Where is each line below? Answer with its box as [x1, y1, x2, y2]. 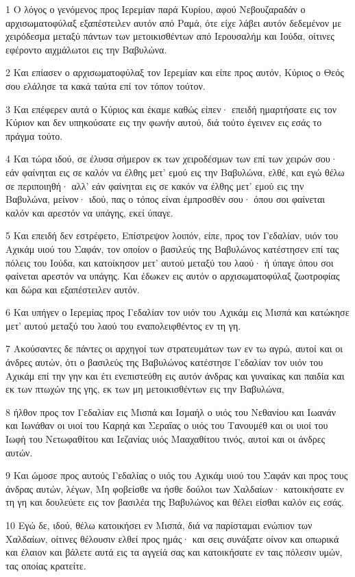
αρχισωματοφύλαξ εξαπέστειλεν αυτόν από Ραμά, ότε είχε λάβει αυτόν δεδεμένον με [5, 15, 342, 29]
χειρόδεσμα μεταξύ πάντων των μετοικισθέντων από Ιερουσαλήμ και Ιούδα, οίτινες [5, 29, 334, 43]
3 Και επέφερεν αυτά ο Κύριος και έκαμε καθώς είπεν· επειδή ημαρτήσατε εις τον [5, 101, 337, 116]
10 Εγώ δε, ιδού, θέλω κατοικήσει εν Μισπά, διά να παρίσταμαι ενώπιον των [5, 518, 313, 532]
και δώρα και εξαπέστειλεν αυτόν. [5, 282, 140, 296]
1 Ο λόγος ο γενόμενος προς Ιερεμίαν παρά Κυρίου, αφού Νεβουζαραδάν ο [5, 2, 306, 16]
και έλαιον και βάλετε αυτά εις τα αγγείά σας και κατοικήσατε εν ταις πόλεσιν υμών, [5, 545, 343, 559]
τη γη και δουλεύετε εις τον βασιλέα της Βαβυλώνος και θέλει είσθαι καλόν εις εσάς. [5, 495, 344, 509]
